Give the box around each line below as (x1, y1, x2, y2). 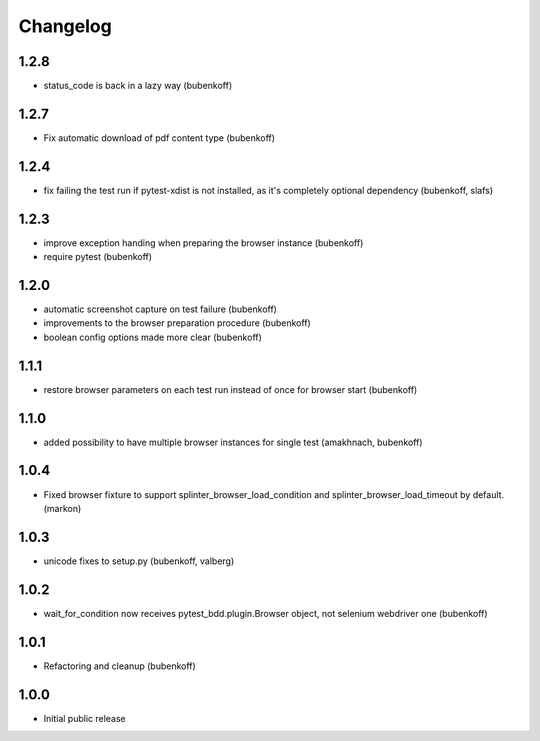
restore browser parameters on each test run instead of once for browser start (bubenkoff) (43, 383, 418, 395)
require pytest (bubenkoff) (43, 251, 153, 263)
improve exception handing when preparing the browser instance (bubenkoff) (43, 236, 364, 249)
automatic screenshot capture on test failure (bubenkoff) (43, 303, 277, 315)
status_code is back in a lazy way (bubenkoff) (43, 80, 233, 92)
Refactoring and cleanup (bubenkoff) (43, 660, 197, 672)
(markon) (43, 502, 82, 514)
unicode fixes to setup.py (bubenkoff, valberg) (43, 555, 235, 567)
